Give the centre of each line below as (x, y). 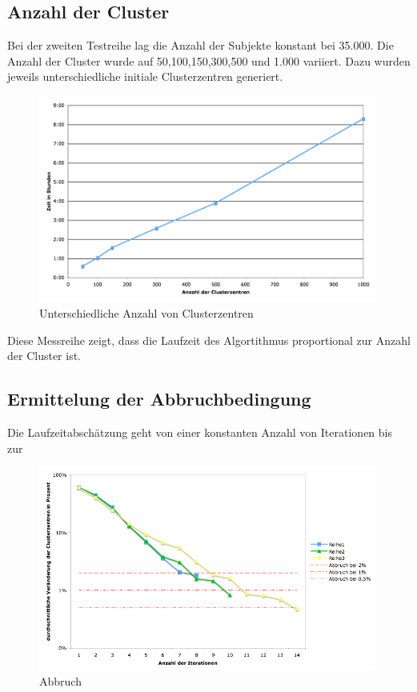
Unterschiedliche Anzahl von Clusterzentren (146, 313)
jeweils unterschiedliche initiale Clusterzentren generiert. (145, 76)
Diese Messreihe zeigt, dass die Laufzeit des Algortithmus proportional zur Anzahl (209, 340)
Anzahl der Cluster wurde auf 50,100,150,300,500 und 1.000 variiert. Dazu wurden (209, 60)
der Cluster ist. (44, 356)
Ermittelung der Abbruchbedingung (159, 399)
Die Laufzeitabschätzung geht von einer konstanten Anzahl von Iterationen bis (200, 432)
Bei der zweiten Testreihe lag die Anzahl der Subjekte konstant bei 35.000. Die (200, 45)
